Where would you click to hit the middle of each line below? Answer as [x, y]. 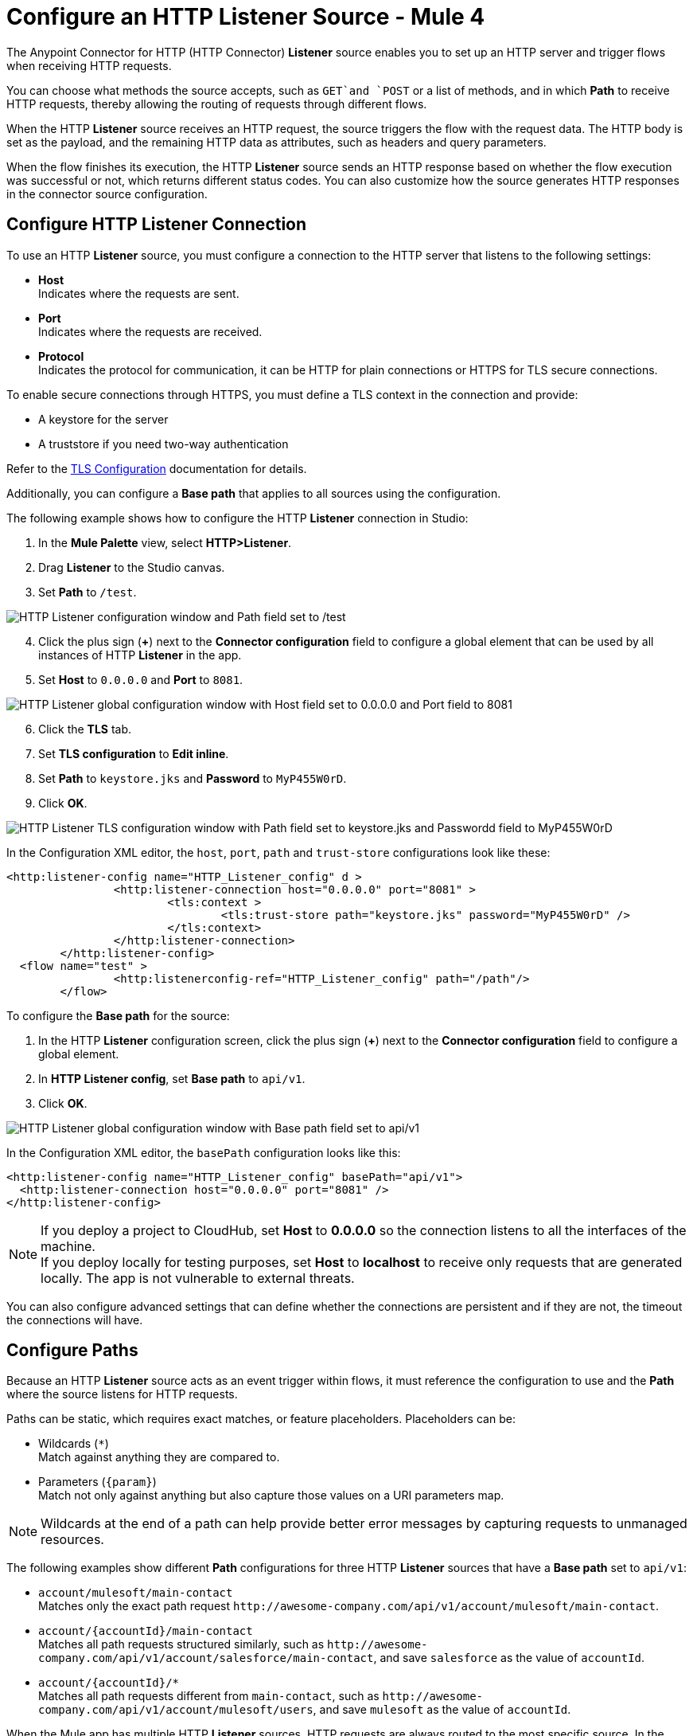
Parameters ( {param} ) [97, 1482]
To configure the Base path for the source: [118, 1015]
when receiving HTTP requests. [89, 65]
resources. [72, 1540]
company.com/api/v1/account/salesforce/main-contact [206, 1658]
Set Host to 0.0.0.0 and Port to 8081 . [141, 679]
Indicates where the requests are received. [150, 331]
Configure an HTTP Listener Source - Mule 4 [246, 17]
